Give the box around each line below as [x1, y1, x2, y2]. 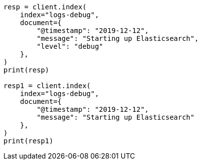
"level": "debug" [36, 42, 103, 50]
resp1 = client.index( [3, 82, 91, 90]
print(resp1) [3, 137, 54, 145]
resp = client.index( [3, 3, 87, 11]
